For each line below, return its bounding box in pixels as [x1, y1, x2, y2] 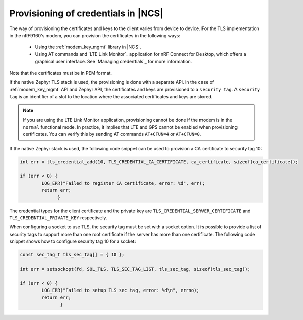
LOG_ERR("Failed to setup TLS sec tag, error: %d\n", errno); [41, 287, 200, 294]
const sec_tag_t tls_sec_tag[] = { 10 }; [20, 252, 125, 258]
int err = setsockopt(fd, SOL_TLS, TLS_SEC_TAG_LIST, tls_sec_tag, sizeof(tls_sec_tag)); [20, 266, 251, 272]
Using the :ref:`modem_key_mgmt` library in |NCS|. [35, 44, 141, 50]
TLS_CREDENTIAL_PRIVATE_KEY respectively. [9, 214, 107, 221]
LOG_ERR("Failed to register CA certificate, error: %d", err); [41, 180, 205, 186]
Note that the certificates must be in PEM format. [9, 70, 112, 76]
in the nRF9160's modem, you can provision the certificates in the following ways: [9, 32, 180, 38]
